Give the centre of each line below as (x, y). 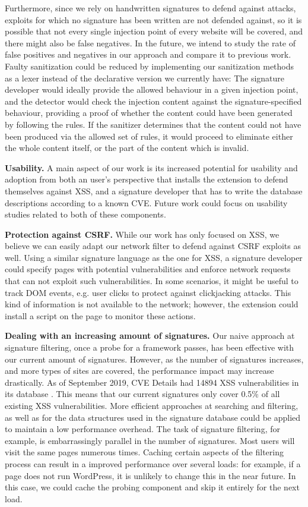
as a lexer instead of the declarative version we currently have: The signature (145, 78)
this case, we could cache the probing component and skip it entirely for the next (152, 487)
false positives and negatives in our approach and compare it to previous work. (148, 54)
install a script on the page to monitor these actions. (100, 315)
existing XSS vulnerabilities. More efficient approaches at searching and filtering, (152, 405)
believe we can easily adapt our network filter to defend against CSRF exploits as (153, 246)
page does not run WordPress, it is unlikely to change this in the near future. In (150, 475)
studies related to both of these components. (85, 214)
